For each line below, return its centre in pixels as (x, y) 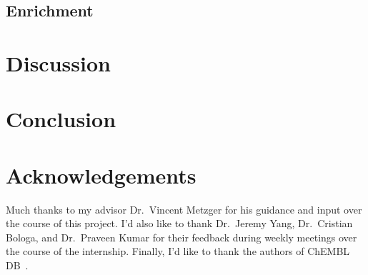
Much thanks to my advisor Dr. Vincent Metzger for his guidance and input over (184, 209)
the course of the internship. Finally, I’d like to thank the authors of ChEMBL (178, 251)
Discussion (58, 62)
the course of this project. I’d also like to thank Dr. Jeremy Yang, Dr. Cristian (179, 223)
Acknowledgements (101, 175)
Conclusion (61, 119)
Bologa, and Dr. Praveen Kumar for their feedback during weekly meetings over (181, 237)
